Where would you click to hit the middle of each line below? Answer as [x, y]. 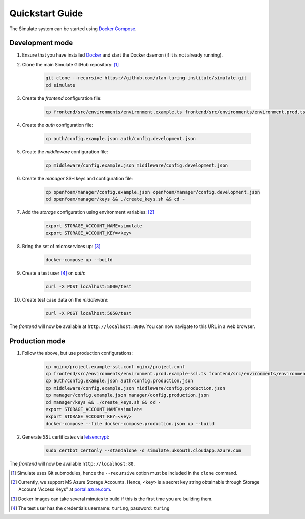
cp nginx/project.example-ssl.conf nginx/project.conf [115, 366]
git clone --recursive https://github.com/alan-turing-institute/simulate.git [146, 78]
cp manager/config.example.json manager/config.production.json [127, 395]
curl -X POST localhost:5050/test [88, 313]
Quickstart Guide [46, 13]
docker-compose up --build [79, 259]
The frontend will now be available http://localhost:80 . [72, 463]
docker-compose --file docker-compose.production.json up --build [130, 424]
